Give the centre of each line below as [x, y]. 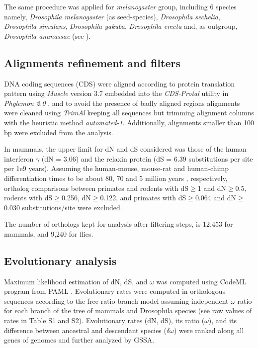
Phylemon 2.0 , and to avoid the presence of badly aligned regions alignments [122, 103]
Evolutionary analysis [60, 260]
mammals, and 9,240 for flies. [49, 233]
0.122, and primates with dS [143, 198]
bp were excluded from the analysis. [59, 132]
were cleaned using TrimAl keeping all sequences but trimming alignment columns [129, 113]
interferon [19, 158]
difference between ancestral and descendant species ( [85, 330]
